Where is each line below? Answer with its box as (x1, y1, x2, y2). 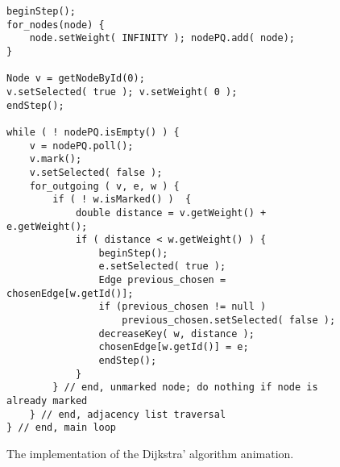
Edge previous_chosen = (98, 274, 226, 286)
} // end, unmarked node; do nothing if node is (52, 382, 318, 394)
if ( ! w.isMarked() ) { (52, 194, 192, 206)
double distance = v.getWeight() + (75, 206, 267, 219)
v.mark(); (29, 153, 82, 165)
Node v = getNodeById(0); (6, 73, 145, 85)
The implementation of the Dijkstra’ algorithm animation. (6, 445, 294, 461)
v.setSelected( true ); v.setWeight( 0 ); (6, 85, 238, 98)
